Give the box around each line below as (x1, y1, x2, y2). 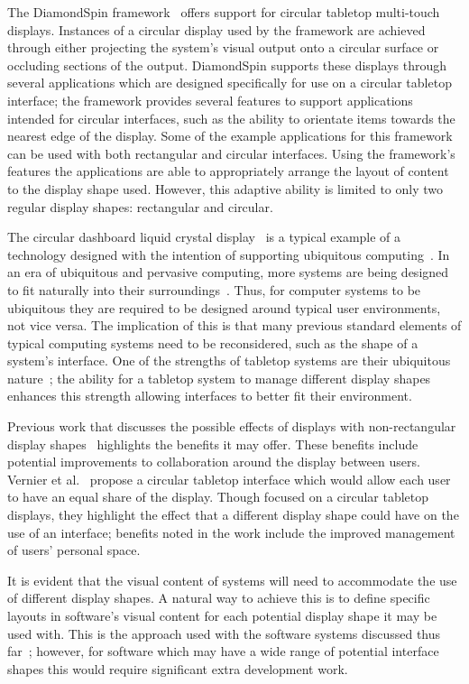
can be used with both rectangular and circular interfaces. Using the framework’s (7, 143, 455, 162)
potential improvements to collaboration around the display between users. (7, 452, 420, 471)
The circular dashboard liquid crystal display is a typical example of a (7, 227, 401, 246)
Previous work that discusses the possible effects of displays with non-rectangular (7, 417, 456, 436)
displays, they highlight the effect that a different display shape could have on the (7, 505, 459, 524)
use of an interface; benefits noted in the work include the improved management (7, 522, 455, 541)
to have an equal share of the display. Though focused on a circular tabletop (7, 487, 429, 506)
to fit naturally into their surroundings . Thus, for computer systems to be (7, 280, 421, 299)
